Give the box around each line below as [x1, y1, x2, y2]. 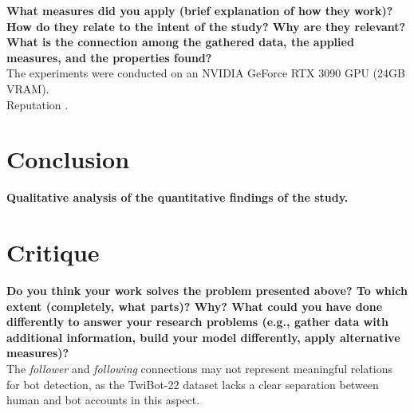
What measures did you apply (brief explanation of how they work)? [6, 2, 393, 18]
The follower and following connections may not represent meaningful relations [6, 360, 392, 376]
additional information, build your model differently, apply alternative [6, 328, 400, 345]
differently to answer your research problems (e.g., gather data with [6, 313, 388, 330]
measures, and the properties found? [6, 49, 212, 65]
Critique [6, 236, 100, 269]
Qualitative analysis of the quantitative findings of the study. [6, 189, 349, 206]
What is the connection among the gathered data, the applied [6, 33, 354, 50]
